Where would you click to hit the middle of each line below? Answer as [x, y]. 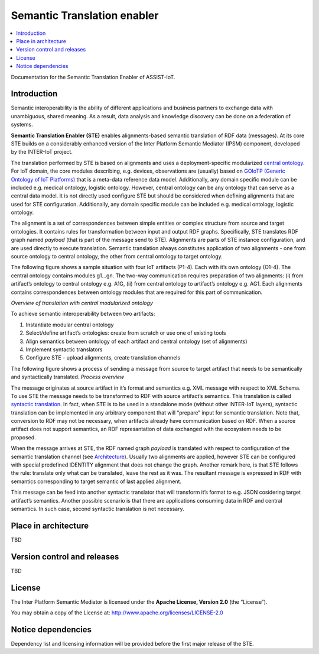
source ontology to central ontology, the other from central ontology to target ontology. [117, 257]
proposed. [24, 437]
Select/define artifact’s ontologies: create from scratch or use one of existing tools [126, 333]
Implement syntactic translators [64, 349]
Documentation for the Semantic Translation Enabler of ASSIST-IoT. [93, 77]
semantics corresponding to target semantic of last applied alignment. [96, 481]
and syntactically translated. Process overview [68, 377]
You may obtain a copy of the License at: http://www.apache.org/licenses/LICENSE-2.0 [117, 613]
